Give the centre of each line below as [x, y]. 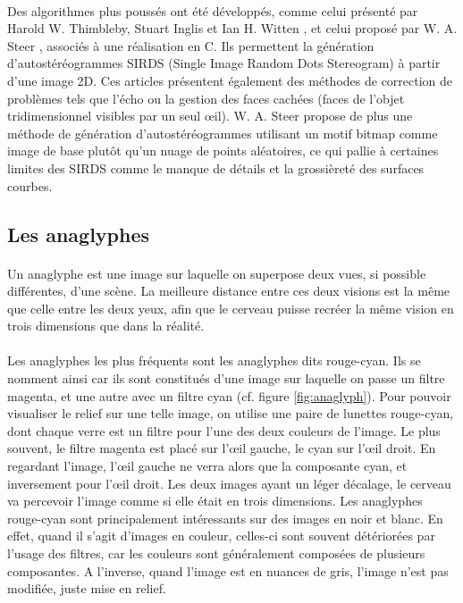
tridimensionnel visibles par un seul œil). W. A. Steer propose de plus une [210, 116]
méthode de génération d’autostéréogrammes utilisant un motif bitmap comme [223, 133]
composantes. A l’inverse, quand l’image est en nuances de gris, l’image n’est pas [228, 570]
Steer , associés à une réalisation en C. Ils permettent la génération [191, 45]
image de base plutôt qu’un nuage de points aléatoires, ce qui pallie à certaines [223, 151]
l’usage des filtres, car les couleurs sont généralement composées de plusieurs [216, 553]
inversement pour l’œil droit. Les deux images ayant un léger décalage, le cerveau [229, 483]
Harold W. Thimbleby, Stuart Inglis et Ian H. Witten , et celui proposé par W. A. [232, 28]
